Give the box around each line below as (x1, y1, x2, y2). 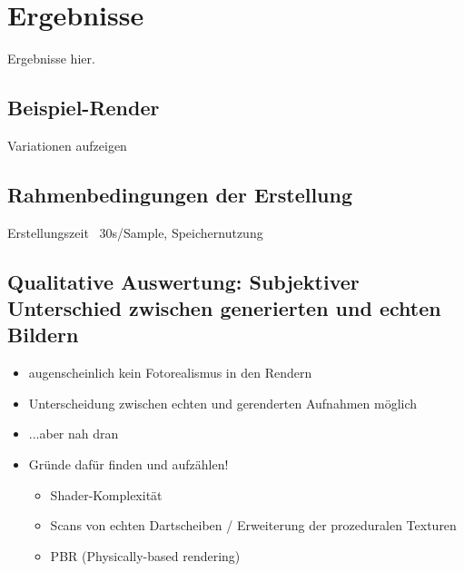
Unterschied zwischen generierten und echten (7, 294, 441, 322)
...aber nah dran (28, 424, 119, 443)
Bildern (7, 321, 79, 349)
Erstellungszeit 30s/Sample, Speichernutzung (7, 222, 263, 242)
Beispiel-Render (7, 94, 160, 122)
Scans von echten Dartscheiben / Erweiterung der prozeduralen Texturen (50, 516, 457, 535)
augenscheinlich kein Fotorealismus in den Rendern (28, 363, 312, 382)
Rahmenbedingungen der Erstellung (7, 180, 353, 208)
